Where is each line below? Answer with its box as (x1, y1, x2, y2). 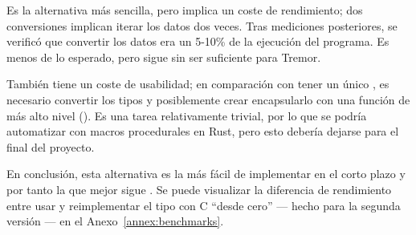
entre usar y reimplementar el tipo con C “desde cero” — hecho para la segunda (6, 197, 401, 213)
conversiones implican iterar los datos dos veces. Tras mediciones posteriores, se (6, 17, 398, 34)
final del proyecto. (6, 138, 95, 155)
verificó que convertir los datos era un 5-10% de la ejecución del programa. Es (6, 33, 389, 50)
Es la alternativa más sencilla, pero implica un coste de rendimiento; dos (6, 2, 363, 18)
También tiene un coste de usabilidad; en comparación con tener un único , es (6, 75, 389, 92)
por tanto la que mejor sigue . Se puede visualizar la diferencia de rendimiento (6, 180, 392, 197)
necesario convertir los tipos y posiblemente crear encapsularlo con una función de (6, 91, 410, 107)
